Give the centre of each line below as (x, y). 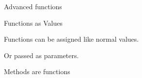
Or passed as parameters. (41, 55)
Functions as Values (33, 23)
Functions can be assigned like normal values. (71, 39)
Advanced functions (33, 6)
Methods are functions (37, 71)
